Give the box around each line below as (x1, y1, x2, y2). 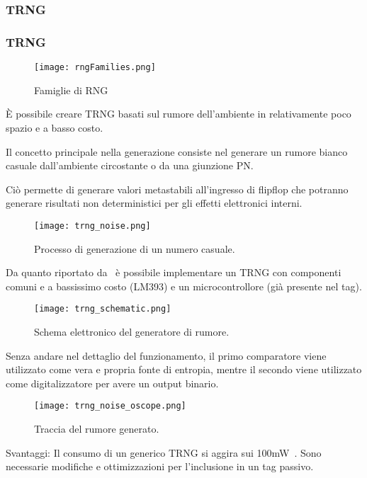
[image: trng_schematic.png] (34, 304, 171, 314)
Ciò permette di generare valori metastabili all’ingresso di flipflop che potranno (6, 181, 349, 196)
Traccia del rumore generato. (34, 421, 159, 436)
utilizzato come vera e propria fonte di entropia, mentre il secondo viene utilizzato (6, 362, 362, 377)
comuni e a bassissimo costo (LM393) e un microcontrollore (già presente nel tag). (6, 278, 362, 293)
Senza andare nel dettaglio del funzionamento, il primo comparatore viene (6, 348, 327, 363)
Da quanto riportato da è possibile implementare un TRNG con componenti (6, 265, 341, 280)
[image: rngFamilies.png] (34, 62, 156, 73)
